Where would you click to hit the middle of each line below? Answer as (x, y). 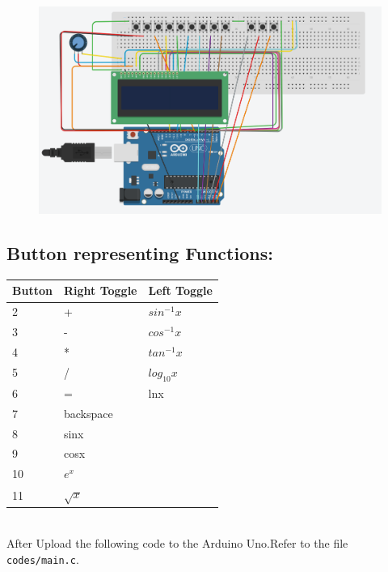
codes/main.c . (43, 559)
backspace (88, 413)
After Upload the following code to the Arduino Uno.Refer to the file (177, 542)
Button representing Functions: (140, 253)
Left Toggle (180, 290)
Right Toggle (100, 290)
